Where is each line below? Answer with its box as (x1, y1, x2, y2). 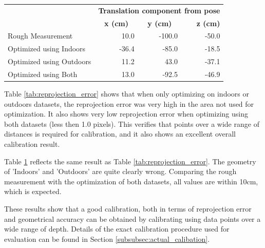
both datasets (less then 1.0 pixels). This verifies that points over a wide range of (4, 118, 259, 129)
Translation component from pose (98, 5, 220, 15)
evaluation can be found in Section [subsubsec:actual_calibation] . (4, 233, 210, 244)
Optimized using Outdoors (8, 56, 91, 67)
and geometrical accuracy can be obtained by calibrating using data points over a (4, 213, 261, 224)
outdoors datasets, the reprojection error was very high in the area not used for (4, 98, 254, 109)
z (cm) (196, 17, 220, 28)
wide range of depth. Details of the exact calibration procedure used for (4, 223, 230, 234)
